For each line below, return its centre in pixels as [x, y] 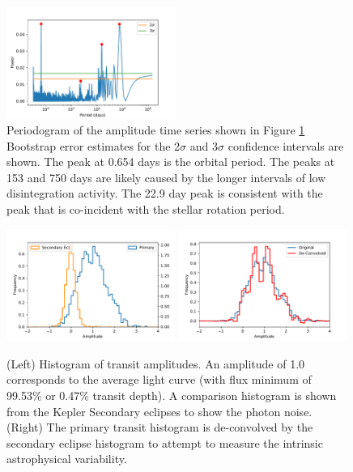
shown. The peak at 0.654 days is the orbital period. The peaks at [171, 162]
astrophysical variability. [67, 459]
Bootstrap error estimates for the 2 [94, 145]
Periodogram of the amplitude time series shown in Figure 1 [156, 130]
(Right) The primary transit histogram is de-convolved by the [160, 427]
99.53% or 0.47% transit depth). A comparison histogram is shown [172, 395]
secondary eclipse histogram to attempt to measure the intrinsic [165, 442]
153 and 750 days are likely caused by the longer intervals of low [166, 177]
